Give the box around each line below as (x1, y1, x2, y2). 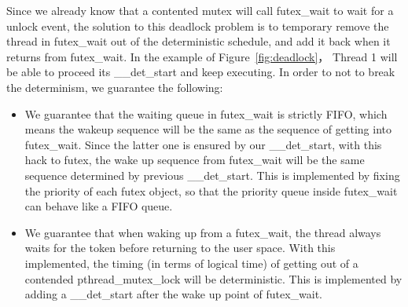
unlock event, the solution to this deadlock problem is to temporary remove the (6, 17, 389, 34)
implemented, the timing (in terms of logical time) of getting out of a (24, 254, 358, 271)
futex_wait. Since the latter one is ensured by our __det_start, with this (24, 136, 382, 152)
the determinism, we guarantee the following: (6, 79, 223, 95)
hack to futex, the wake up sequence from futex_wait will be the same (24, 152, 365, 168)
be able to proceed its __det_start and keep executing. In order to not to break (6, 64, 395, 80)
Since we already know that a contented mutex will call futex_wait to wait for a (6, 2, 394, 18)
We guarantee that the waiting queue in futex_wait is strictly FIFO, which (24, 105, 388, 122)
